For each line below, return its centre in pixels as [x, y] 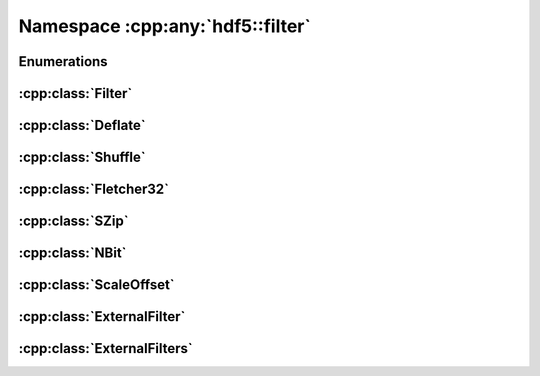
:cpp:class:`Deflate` [82, 125]
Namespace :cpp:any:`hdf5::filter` [165, 26]
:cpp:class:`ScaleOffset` [96, 285]
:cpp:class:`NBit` [72, 253]
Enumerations [63, 61]
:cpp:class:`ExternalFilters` [106, 348]
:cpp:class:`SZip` [73, 221]
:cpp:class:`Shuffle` [82, 157]
